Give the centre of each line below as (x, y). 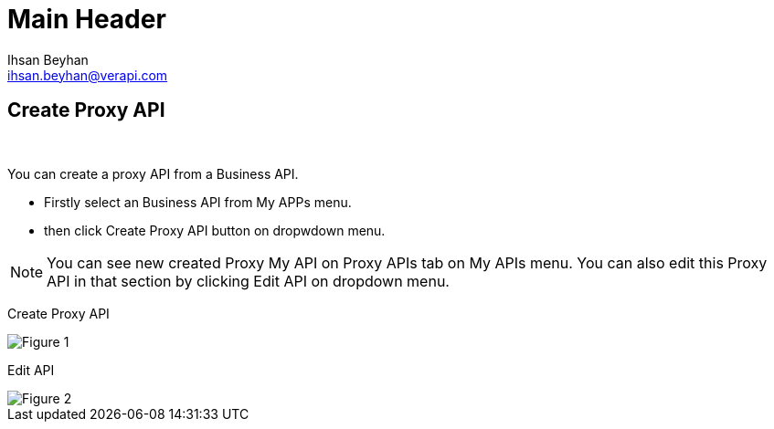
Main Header (87, 19)
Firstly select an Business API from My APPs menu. (198, 202)
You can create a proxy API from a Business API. (153, 173)
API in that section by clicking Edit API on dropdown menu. (248, 281)
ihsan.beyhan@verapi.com (88, 75)
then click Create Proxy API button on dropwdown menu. (215, 230)
